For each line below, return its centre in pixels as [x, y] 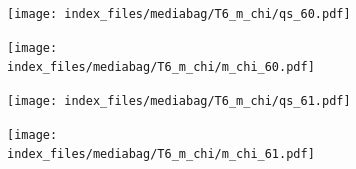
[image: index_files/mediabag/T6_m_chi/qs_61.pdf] [179, 100]
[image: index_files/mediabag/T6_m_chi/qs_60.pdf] [179, 14]
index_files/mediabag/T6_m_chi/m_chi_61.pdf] [161, 154]
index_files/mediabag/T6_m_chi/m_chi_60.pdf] [161, 67]
